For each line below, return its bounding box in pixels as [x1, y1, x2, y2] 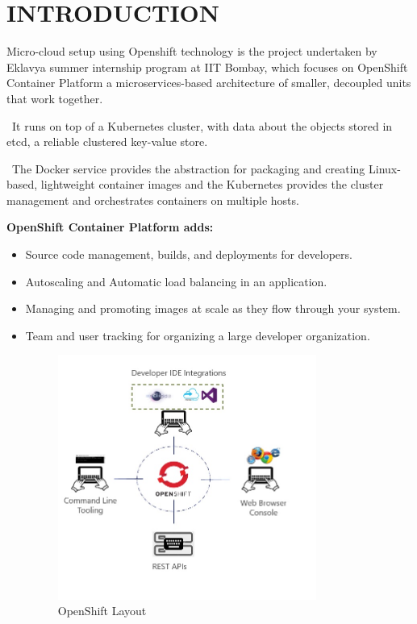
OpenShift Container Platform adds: [6, 218, 214, 235]
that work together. [6, 89, 103, 106]
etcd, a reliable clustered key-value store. [6, 133, 208, 150]
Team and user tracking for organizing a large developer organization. [25, 327, 370, 343]
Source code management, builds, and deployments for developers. [25, 246, 352, 263]
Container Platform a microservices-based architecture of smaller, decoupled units [6, 74, 411, 91]
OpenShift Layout [57, 602, 147, 619]
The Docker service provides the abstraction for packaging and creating [11, 160, 365, 177]
